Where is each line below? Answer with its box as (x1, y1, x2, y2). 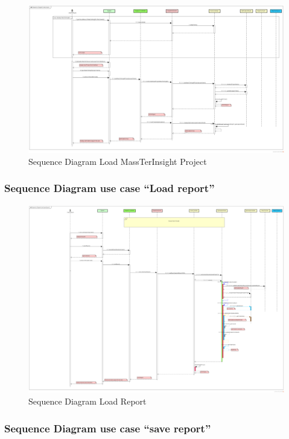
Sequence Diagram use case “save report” (4, 420, 211, 435)
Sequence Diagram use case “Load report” (4, 181, 215, 196)
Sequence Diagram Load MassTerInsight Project (28, 155, 207, 167)
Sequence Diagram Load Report (28, 395, 147, 408)
